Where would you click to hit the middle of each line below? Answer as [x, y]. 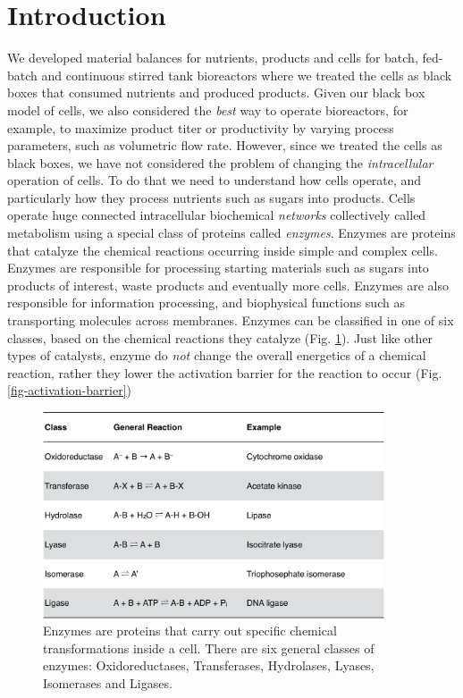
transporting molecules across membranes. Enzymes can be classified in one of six [231, 320]
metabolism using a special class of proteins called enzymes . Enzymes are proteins [231, 233]
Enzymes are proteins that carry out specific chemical [190, 631]
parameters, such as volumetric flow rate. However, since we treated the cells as [225, 145]
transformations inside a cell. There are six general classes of [209, 648]
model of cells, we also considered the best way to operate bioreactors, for [208, 109]
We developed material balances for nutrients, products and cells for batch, [213, 58]
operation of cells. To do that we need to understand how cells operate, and [215, 180]
